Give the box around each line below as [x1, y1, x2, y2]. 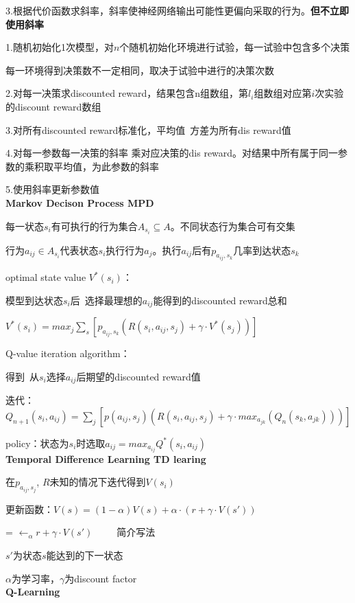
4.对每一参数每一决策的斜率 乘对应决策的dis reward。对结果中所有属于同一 [5, 146, 339, 160]
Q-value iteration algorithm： [5, 346, 130, 361]
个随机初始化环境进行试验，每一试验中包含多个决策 [119, 40, 350, 54]
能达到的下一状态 [46, 548, 123, 562]
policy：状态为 [5, 435, 69, 450]
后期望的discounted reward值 [76, 369, 201, 383]
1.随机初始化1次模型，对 [5, 40, 114, 54]
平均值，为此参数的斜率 [53, 159, 159, 173]
